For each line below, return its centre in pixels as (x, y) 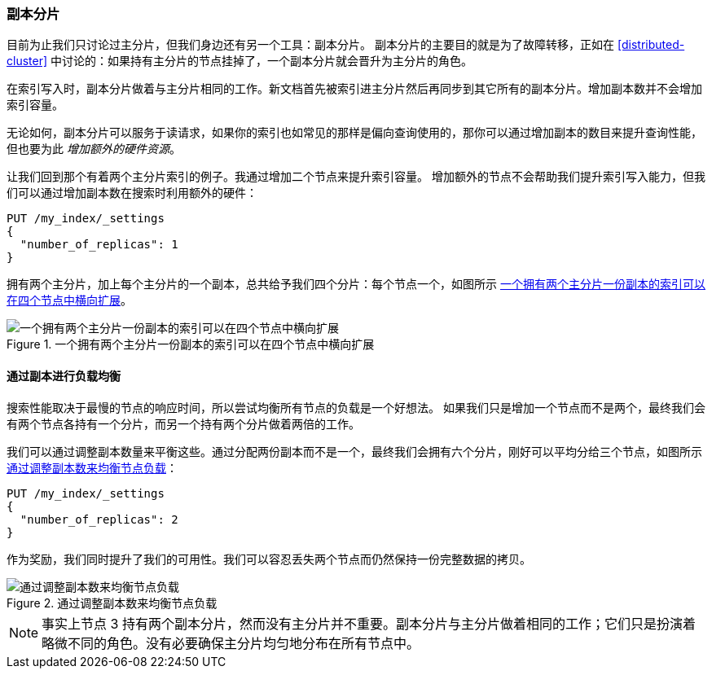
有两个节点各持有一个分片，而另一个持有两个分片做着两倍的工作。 (183, 423)
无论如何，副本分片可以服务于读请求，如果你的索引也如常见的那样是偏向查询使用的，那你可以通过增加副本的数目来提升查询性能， (354, 133)
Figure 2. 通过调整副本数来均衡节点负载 (112, 603)
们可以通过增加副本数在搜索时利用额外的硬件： (132, 193)
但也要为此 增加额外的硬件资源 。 (94, 149)
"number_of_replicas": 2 (99, 519)
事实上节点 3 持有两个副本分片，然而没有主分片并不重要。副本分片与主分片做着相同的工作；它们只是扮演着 (369, 623)
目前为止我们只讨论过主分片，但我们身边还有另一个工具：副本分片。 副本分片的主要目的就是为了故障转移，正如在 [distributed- (346, 45)
